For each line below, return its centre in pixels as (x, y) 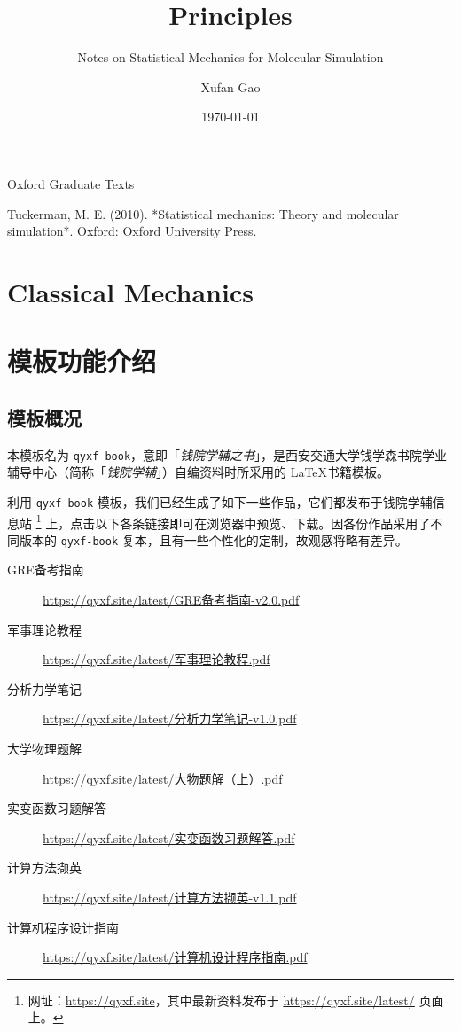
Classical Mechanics (130, 291)
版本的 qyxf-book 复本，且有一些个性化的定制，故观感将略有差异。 (213, 539)
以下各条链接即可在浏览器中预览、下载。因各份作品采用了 (263, 523)
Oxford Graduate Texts (71, 183)
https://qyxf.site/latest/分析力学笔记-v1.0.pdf (170, 719)
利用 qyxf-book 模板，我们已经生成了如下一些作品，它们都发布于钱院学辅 (220, 501)
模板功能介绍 (82, 361)
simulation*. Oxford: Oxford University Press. (132, 231)
